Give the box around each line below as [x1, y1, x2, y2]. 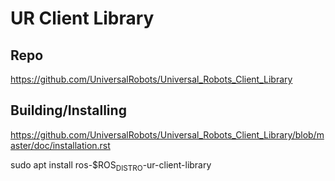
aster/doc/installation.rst [10, 139, 111, 151]
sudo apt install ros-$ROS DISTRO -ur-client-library [10, 158, 212, 173]
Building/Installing [10, 102, 127, 119]
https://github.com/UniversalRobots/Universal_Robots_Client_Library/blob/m [10, 128, 325, 141]
